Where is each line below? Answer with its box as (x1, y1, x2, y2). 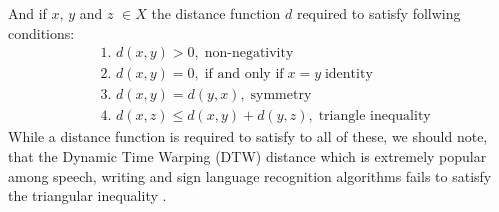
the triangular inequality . (8, 185, 167, 206)
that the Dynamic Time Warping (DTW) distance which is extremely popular (8, 145, 487, 166)
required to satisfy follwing (296, 3, 461, 23)
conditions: (8, 22, 75, 43)
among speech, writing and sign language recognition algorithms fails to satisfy (8, 165, 492, 186)
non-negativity (204, 46, 294, 61)
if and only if (204, 67, 284, 82)
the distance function (151, 3, 281, 23)
